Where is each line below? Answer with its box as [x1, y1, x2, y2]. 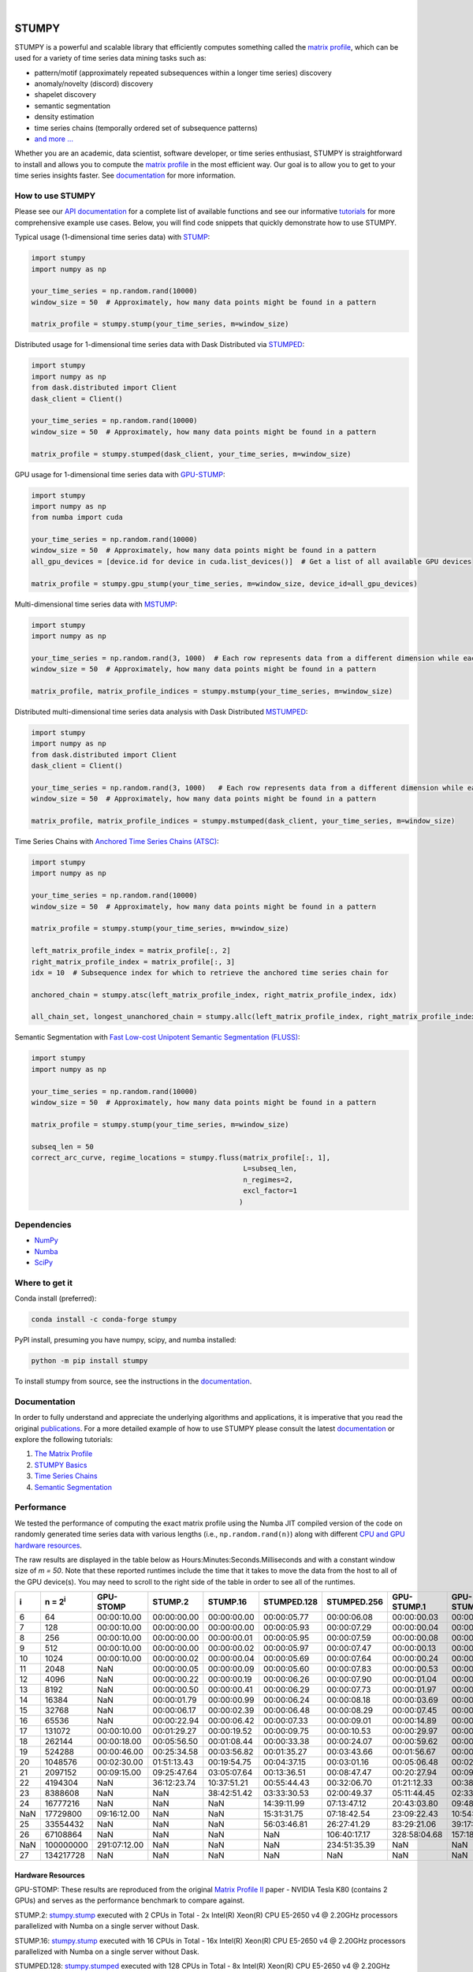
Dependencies [14, 1219, 73, 1230]
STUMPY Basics [34, 1460, 88, 1470]
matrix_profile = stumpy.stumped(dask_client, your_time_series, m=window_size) [31, 450, 352, 458]
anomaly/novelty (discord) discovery [34, 79, 154, 88]
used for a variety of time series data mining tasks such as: [14, 54, 207, 63]
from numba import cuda [31, 513, 124, 522]
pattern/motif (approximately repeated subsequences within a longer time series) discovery [34, 68, 333, 77]
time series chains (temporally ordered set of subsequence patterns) [34, 123, 258, 133]
